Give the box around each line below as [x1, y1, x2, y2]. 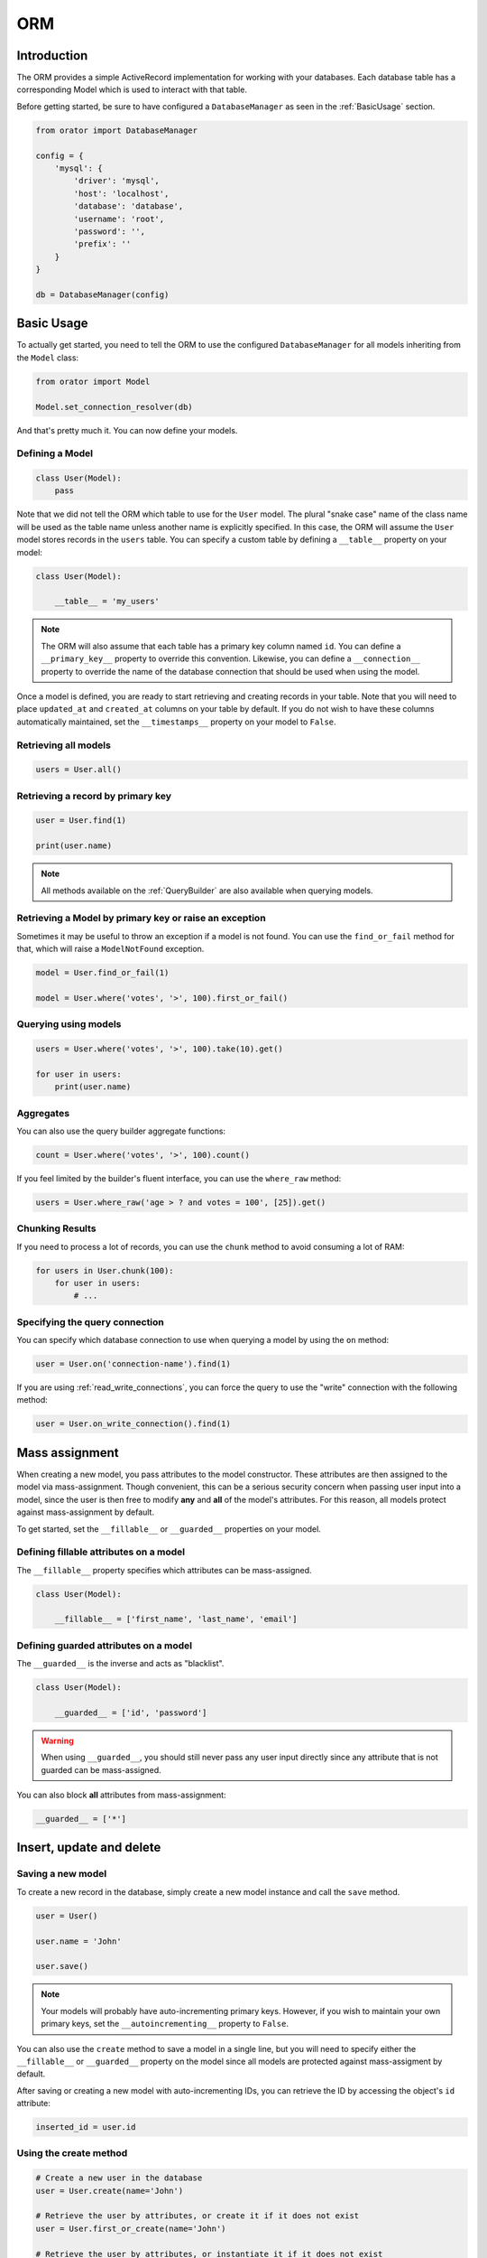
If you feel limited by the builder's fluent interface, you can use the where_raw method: [16, 1172, 342, 1183]
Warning [41, 1735, 74, 1746]
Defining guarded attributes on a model [16, 1639, 193, 1652]
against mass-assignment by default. [16, 1507, 155, 1517]
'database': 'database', [73, 201, 184, 211]
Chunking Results [16, 1222, 96, 1235]
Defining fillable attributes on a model [16, 1545, 185, 1558]
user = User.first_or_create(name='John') [35, 2223, 226, 2234]
